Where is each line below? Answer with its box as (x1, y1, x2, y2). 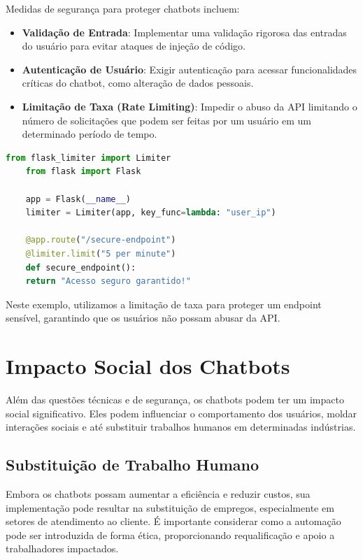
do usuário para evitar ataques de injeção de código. (22, 38, 245, 53)
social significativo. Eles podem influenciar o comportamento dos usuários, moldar (6, 405, 357, 420)
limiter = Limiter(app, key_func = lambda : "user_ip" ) (25, 208, 276, 218)
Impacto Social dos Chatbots (6, 352, 290, 380)
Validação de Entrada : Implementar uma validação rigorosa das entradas (22, 24, 347, 39)
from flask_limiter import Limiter (6, 152, 171, 163)
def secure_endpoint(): (25, 262, 136, 273)
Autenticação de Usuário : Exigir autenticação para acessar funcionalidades (22, 62, 357, 76)
